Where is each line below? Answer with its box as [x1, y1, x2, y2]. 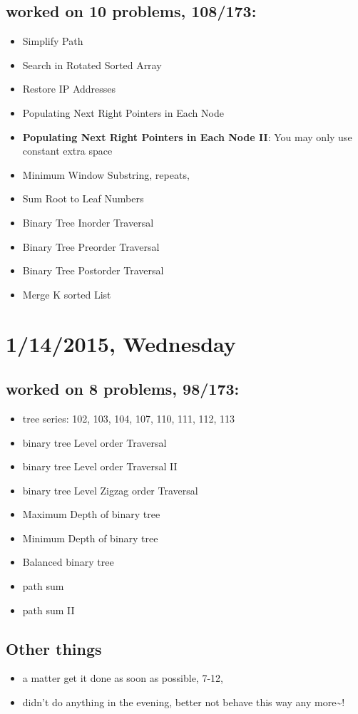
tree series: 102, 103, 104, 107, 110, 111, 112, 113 [22, 410, 235, 425]
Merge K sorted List [22, 286, 111, 301]
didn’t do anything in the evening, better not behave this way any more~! [22, 695, 345, 710]
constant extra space [22, 143, 113, 158]
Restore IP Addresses [22, 81, 116, 96]
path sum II [22, 602, 75, 617]
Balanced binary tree [22, 554, 114, 569]
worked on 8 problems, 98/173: [6, 378, 240, 400]
